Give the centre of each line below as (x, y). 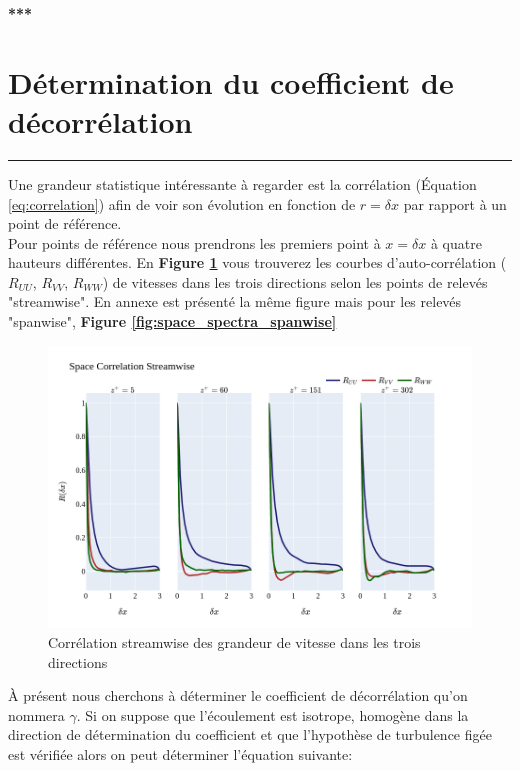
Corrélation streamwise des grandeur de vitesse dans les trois (234, 641)
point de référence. (65, 223)
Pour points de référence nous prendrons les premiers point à (194, 242)
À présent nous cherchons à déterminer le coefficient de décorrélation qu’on (238, 695)
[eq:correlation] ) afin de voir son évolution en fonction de (182, 203)
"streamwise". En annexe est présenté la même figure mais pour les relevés (235, 301)
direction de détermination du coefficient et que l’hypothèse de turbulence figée (250, 734)
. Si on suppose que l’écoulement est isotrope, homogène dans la (272, 714)
